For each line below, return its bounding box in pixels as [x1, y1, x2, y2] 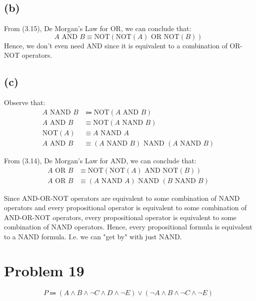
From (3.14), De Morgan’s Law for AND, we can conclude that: [4, 155, 197, 165]
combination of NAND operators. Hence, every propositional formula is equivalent [4, 222, 253, 232]
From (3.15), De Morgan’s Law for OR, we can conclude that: [4, 23, 191, 34]
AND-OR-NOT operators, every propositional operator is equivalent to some [4, 212, 237, 222]
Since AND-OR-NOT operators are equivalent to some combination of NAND [4, 192, 240, 203]
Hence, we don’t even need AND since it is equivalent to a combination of [4, 40, 228, 50]
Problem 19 [4, 260, 85, 280]
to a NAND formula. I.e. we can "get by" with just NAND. [4, 231, 182, 241]
